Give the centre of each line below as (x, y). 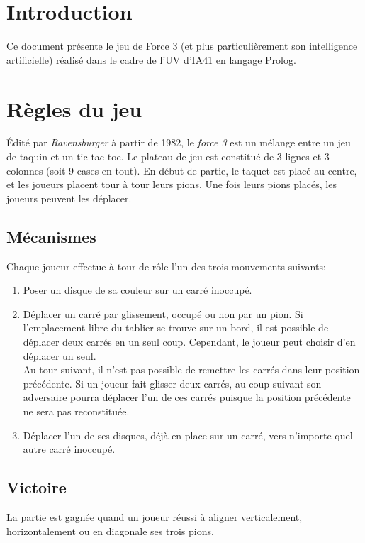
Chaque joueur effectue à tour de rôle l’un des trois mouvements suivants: (166, 266)
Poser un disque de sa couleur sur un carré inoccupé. (137, 290)
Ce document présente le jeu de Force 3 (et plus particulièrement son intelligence (182, 46)
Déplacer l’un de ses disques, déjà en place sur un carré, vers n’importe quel (188, 435)
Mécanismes (51, 236)
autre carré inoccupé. (69, 449)
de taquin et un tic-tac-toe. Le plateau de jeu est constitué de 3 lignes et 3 (168, 157)
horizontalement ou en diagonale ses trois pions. (110, 531)
